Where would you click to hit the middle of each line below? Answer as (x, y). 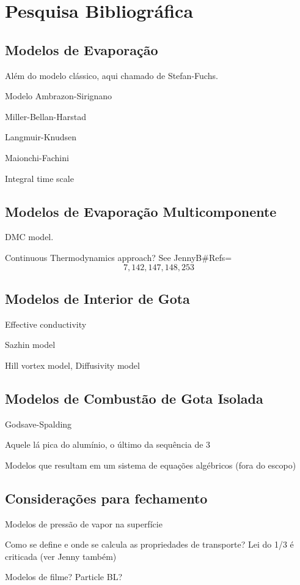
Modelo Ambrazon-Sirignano (59, 96)
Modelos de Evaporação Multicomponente (141, 211)
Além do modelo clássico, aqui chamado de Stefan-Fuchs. (112, 75)
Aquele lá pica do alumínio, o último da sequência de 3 (108, 444)
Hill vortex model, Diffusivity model (72, 365)
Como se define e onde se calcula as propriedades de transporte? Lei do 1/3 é (149, 544)
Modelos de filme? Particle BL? (64, 577)
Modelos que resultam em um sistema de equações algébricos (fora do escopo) (151, 465)
